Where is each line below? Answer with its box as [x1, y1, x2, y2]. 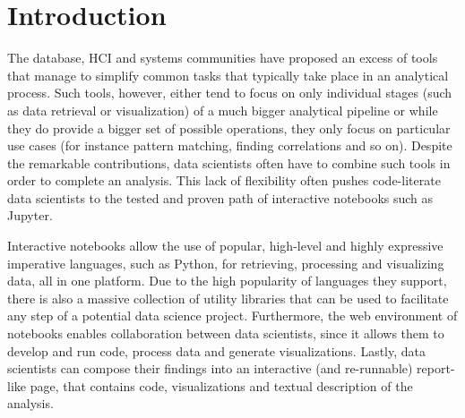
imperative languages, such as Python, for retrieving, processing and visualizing [7, 253, 444, 272]
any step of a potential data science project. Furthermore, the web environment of [7, 306, 458, 325]
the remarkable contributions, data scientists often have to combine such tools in [7, 153, 451, 172]
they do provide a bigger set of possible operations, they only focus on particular [7, 118, 451, 137]
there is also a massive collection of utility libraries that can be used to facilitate [7, 288, 449, 307]
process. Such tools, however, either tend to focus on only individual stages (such [7, 83, 452, 102]
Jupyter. [7, 206, 53, 225]
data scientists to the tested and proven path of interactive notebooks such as [7, 188, 434, 207]
